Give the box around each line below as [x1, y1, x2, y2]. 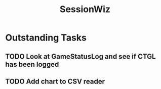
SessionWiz [60, 4, 110, 15]
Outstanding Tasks [5, 32, 87, 43]
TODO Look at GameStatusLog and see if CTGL [5, 52, 156, 61]
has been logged [5, 60, 59, 69]
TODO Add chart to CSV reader [5, 77, 105, 85]
